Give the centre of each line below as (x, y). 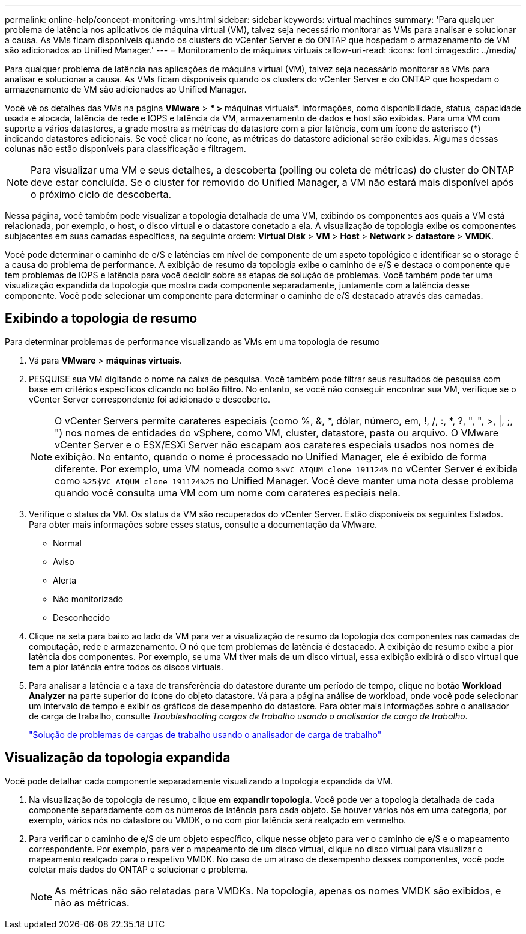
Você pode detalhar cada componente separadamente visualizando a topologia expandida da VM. (199, 781)
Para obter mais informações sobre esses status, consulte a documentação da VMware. (203, 524)
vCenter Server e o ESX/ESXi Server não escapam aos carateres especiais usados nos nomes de (274, 444)
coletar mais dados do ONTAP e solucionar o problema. (139, 869)
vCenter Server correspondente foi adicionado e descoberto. (150, 399)
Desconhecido (82, 617)
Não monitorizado (88, 599)
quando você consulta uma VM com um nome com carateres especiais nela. (228, 493)
